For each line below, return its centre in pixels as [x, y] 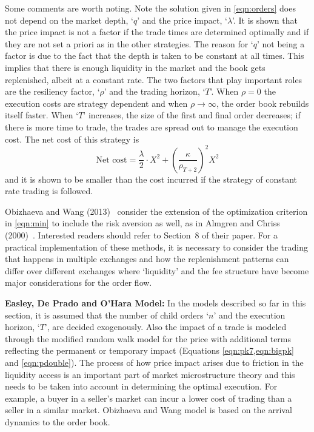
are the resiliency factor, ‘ [52, 91]
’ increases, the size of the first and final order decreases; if [192, 115]
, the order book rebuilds [262, 103]
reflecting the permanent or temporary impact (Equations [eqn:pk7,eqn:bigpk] [149, 350]
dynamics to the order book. [58, 421]
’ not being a [281, 43]
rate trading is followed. [49, 191]
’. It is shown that [265, 20]
